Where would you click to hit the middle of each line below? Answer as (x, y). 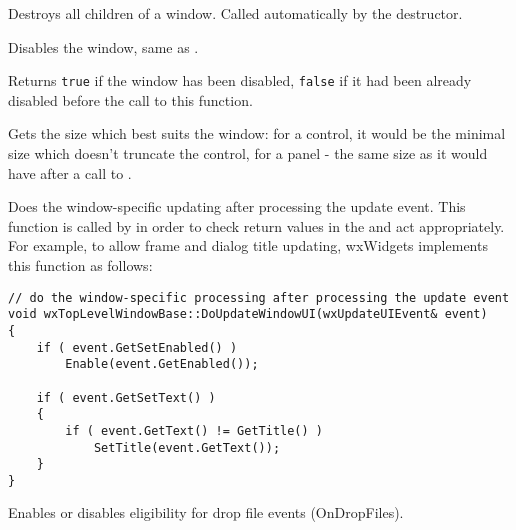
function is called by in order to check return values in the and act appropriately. (256, 225)
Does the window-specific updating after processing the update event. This (237, 206)
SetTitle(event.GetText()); (187, 447)
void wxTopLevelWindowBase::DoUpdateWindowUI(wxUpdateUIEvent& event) (248, 314)
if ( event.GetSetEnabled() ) (137, 347)
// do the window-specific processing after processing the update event (259, 297)
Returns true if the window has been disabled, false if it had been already (240, 80)
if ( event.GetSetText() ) (126, 397)
